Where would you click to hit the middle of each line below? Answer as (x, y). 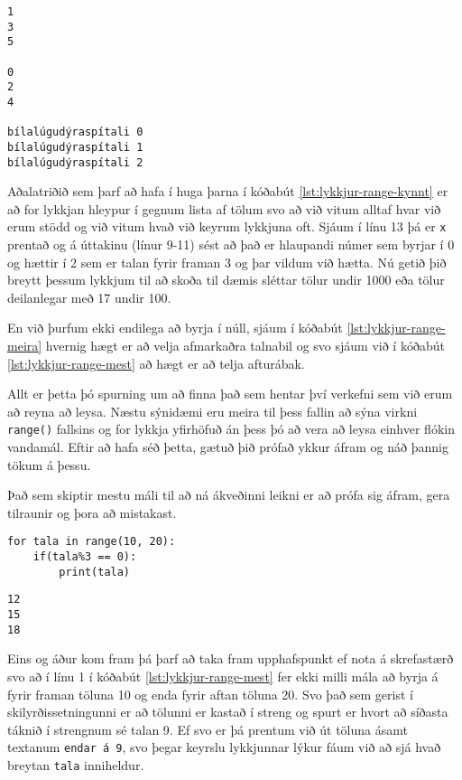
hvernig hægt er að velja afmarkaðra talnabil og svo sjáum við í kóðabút (245, 346)
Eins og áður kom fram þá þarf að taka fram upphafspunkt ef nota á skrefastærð (231, 658)
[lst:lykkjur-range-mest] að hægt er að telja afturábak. (156, 363)
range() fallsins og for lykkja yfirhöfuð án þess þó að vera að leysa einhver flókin (231, 429)
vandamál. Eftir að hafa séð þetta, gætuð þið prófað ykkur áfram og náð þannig (228, 447)
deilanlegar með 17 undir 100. (89, 297)
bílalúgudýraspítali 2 (75, 162)
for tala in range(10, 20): (92, 542)
